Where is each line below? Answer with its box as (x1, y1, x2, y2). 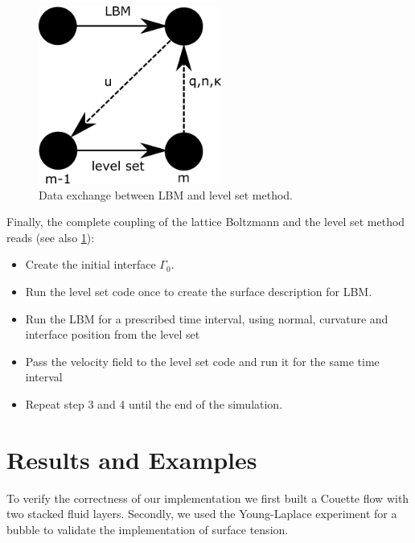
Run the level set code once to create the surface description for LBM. (25, 283, 372, 300)
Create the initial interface (25, 256, 156, 273)
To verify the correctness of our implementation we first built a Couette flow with (6, 489, 409, 506)
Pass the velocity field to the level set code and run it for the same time (25, 352, 380, 369)
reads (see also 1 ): (6, 228, 95, 245)
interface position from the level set (25, 326, 200, 343)
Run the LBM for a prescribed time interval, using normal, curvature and (25, 310, 388, 327)
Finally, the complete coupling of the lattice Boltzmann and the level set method (6, 213, 405, 230)
